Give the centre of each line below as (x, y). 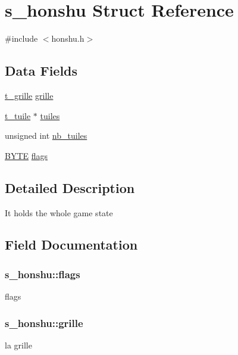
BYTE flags (26, 155)
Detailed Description (70, 187)
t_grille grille (29, 95)
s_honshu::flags (43, 274)
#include (21, 38)
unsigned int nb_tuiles (46, 136)
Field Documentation (71, 245)
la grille (18, 345)
